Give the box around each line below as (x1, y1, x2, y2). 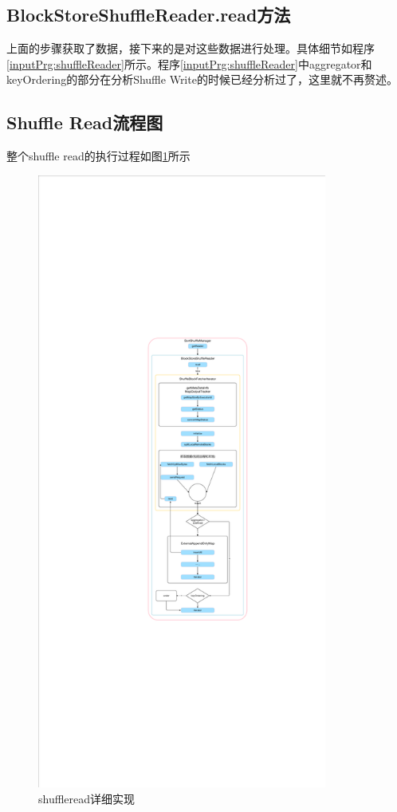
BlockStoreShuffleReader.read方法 (6, 2, 291, 27)
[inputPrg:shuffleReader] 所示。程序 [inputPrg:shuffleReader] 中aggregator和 (6, 55, 372, 72)
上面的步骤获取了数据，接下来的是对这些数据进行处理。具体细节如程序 (6, 40, 375, 57)
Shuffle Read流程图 (6, 110, 163, 135)
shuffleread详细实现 (38, 790, 136, 806)
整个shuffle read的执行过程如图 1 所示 (6, 148, 191, 164)
